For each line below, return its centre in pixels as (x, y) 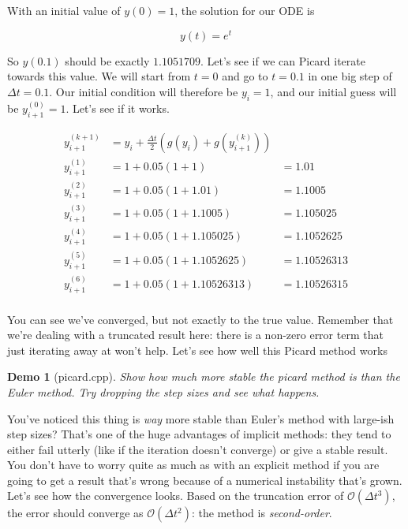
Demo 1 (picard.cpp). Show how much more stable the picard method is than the (204, 376)
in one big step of (350, 76)
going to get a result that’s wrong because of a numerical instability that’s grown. (205, 480)
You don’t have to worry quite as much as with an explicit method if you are (193, 465)
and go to (245, 76)
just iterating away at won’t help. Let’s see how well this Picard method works (197, 350)
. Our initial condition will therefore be (144, 91)
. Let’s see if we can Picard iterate (283, 60)
